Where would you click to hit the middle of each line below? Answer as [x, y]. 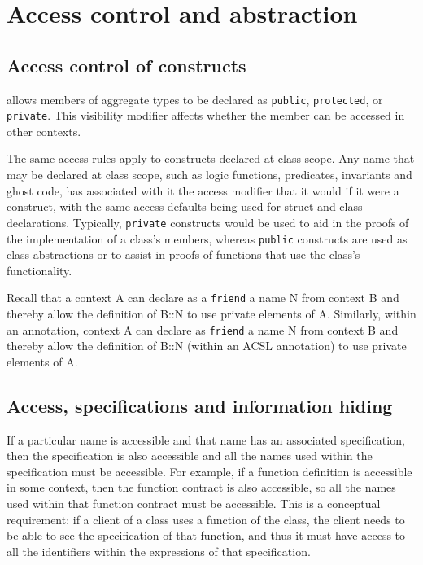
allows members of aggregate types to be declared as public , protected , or [195, 99]
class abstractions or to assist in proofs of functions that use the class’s [183, 254]
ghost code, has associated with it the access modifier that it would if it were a [203, 190]
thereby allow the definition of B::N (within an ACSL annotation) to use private [207, 346]
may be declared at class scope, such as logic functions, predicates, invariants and [209, 175]
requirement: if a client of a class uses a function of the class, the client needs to [206, 519]
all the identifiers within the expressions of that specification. [159, 551]
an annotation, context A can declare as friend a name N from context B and [203, 329]
